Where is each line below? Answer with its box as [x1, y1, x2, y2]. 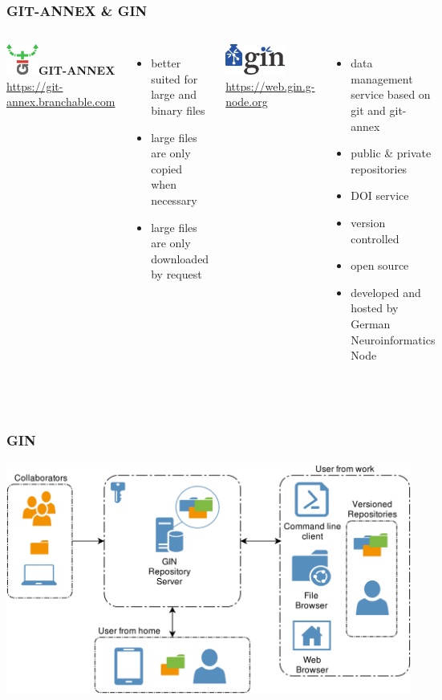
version [351, 214, 386, 230]
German [351, 315, 391, 332]
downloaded [151, 250, 209, 267]
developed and [351, 283, 421, 300]
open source [351, 257, 409, 274]
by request [151, 266, 202, 283]
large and [151, 86, 197, 103]
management [351, 70, 413, 87]
